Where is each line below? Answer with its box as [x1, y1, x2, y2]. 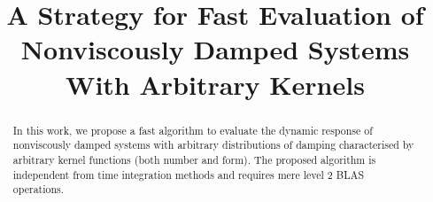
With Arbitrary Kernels [66, 66, 365, 102]
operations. [12, 182, 65, 197]
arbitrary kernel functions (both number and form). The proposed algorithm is [12, 151, 376, 167]
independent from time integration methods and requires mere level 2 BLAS [12, 167, 365, 182]
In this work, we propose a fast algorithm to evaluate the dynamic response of [12, 122, 373, 137]
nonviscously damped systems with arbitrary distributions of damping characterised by [12, 137, 414, 152]
